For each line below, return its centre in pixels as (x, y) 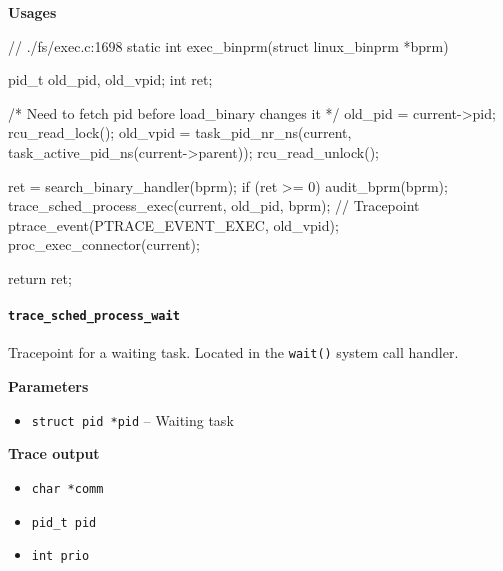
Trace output (54, 453)
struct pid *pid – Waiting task (132, 419)
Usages (32, 12)
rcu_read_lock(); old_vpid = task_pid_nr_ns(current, (180, 132)
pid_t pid (64, 522)
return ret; (40, 277)
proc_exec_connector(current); (104, 244)
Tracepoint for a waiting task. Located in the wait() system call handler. (233, 352)
